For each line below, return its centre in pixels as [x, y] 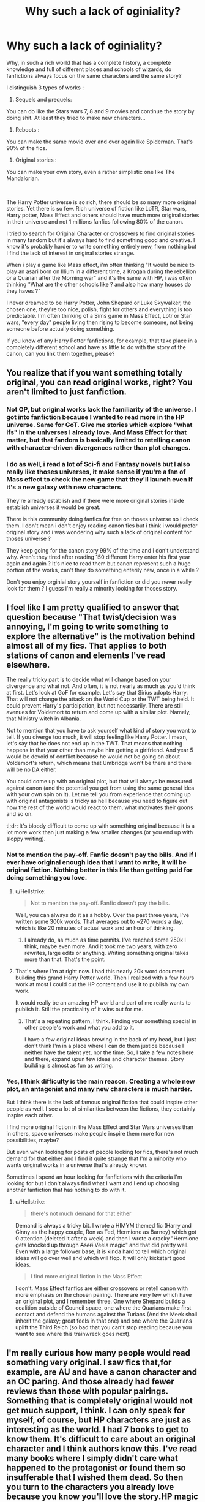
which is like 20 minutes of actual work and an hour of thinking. [95, 928]
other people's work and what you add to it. [79, 1027]
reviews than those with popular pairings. [87, 1391]
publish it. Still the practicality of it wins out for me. [79, 1009]
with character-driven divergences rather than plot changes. [99, 448]
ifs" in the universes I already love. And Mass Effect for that [97, 432]
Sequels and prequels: [43, 99]
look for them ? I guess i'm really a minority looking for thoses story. [92, 588]
